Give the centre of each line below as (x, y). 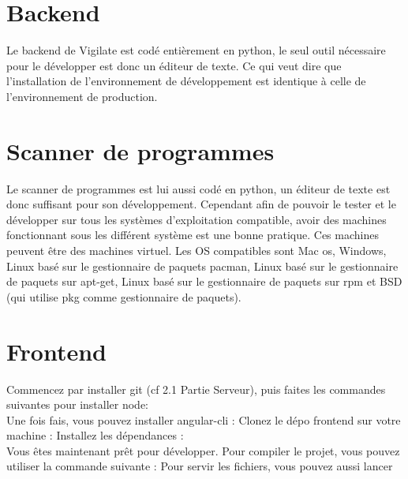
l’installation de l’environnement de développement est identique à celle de (186, 81)
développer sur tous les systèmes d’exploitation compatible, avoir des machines (197, 219)
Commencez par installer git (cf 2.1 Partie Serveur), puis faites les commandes (196, 389)
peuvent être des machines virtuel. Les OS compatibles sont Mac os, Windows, (197, 250)
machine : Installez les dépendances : (95, 435)
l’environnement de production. (82, 96)
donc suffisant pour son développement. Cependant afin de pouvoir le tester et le (201, 204)
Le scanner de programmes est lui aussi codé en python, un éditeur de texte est (198, 188)
